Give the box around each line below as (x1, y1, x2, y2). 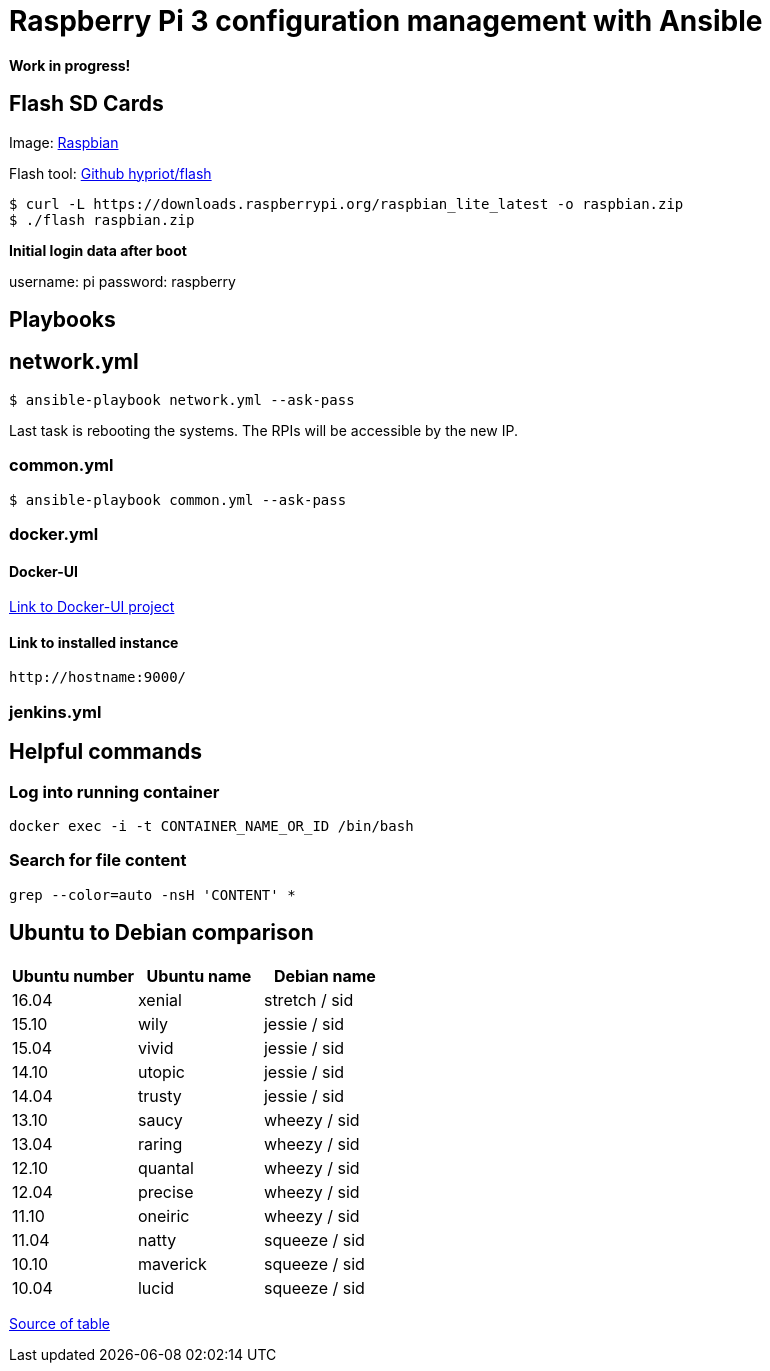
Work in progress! (9, 56, 131, 74)
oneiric (137, 1205, 190, 1226)
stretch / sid (263, 989, 354, 1010)
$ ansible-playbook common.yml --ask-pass (9, 491, 347, 508)
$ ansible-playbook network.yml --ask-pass (9, 391, 355, 408)
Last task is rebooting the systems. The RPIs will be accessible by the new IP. (9, 421, 518, 439)
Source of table (9, 1314, 110, 1332)
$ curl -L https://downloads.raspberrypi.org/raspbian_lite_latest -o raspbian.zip (9, 195, 684, 212)
